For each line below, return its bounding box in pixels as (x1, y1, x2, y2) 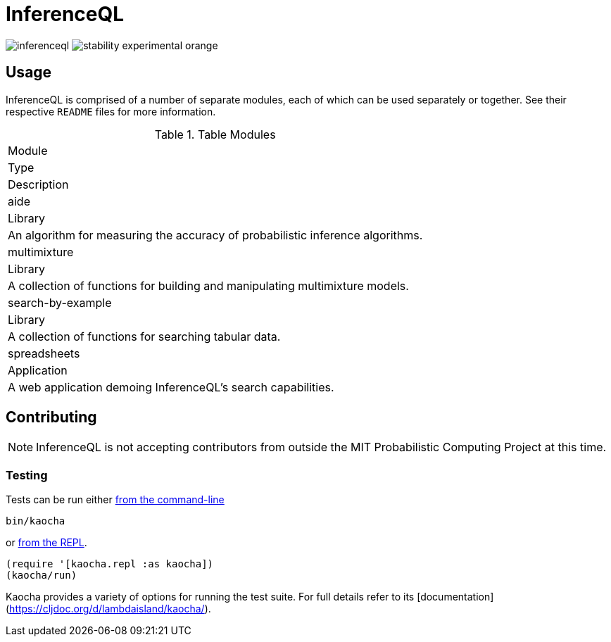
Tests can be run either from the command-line (6, 493, 225, 506)
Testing (6, 467, 48, 482)
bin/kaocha (6, 515, 65, 527)
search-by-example (8, 295, 112, 310)
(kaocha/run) (6, 569, 77, 581)
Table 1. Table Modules (154, 127, 276, 141)
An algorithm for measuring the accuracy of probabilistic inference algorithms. (8, 227, 423, 242)
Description (8, 177, 69, 191)
